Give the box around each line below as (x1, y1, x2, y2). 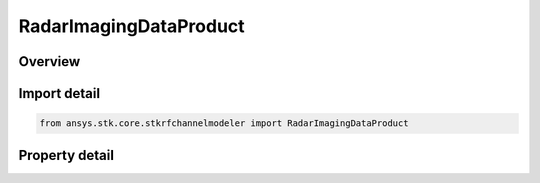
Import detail (18, 85, 100, 102)
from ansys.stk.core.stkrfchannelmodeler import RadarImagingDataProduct (39, 118, 409, 129)
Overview (18, 53, 81, 70)
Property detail (18, 146, 115, 164)
